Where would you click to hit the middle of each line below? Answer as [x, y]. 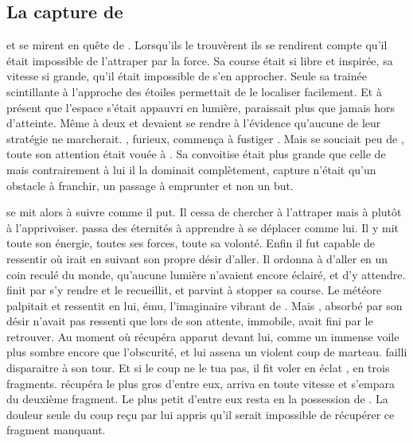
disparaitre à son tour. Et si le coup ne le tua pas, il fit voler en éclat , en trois [198, 368]
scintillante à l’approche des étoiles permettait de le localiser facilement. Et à [194, 91]
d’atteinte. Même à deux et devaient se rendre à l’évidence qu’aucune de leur [194, 123]
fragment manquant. [56, 430]
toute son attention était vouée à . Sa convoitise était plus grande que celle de [196, 154]
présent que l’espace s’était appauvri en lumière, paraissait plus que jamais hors [201, 107]
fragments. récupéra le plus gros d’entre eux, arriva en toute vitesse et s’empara [201, 383]
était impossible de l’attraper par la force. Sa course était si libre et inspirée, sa [200, 60]
